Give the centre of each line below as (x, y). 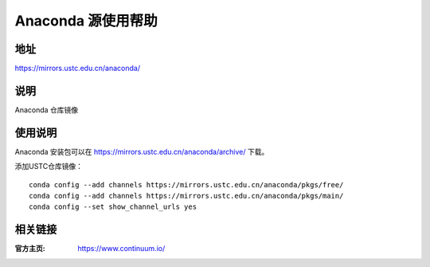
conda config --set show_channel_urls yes (113, 207)
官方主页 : (30, 249)
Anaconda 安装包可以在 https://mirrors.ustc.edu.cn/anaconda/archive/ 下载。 (142, 151)
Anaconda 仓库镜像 (47, 110)
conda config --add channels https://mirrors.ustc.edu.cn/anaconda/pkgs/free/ (186, 185)
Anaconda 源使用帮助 (86, 21)
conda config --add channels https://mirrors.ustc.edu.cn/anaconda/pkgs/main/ (186, 196)
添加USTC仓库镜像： (49, 167)
